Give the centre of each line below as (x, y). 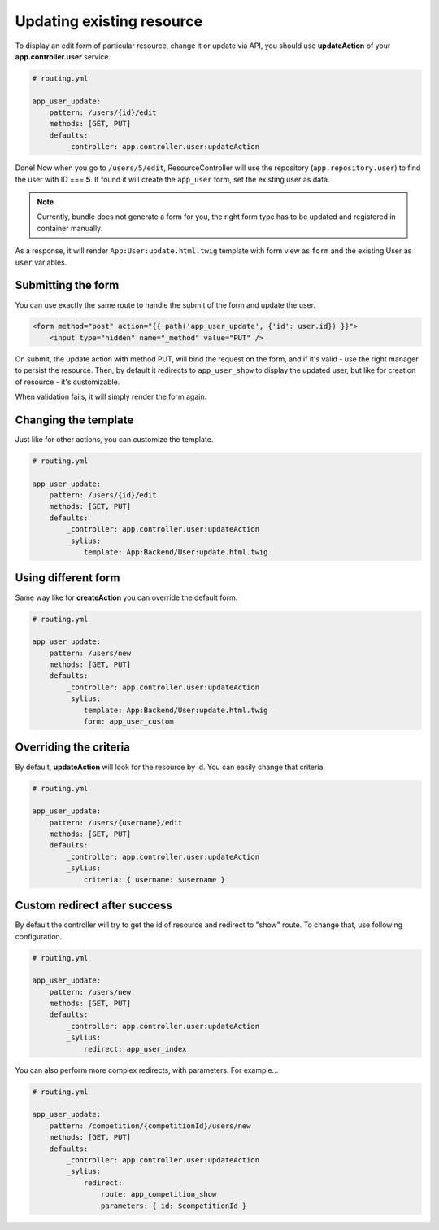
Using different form (67, 578)
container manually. (70, 228)
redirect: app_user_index (135, 1049)
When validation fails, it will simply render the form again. (111, 397)
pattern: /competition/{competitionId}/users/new (150, 1126)
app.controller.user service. (63, 56)
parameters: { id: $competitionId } (174, 1206)
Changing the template (74, 420)
